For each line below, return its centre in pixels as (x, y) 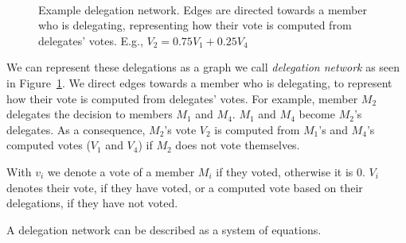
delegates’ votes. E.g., (91, 40)
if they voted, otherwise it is (285, 171)
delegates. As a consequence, (76, 129)
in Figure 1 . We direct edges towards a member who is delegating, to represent (199, 82)
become (317, 114)
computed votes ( (49, 145)
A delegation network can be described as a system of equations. (164, 229)
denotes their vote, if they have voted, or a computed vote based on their (185, 187)
